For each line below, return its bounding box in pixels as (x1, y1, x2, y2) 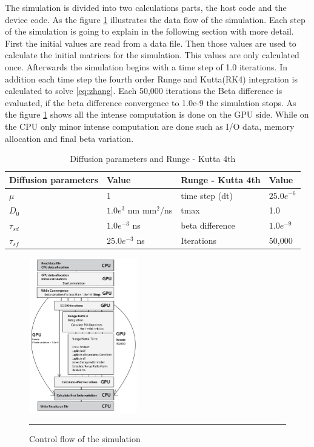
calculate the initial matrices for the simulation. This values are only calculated (5, 49, 299, 61)
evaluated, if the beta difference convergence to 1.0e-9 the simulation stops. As (5, 96, 296, 109)
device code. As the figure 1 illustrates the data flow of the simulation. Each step (5, 13, 306, 25)
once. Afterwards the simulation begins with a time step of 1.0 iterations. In (5, 60, 287, 73)
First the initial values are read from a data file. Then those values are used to (5, 36, 296, 49)
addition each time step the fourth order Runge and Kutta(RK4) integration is (5, 72, 298, 85)
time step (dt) (181, 189, 233, 201)
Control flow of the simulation (29, 432, 141, 445)
